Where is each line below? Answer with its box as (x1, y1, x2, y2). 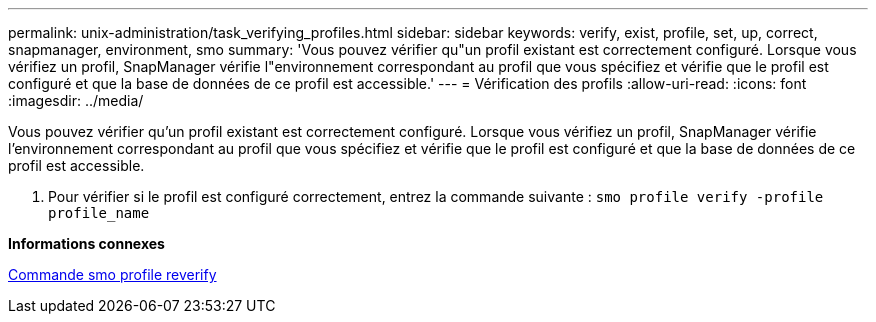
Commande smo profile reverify (8, 266, 217, 283)
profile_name (48, 205, 150, 221)
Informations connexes (8, 235, 165, 252)
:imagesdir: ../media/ (8, 92, 144, 109)
